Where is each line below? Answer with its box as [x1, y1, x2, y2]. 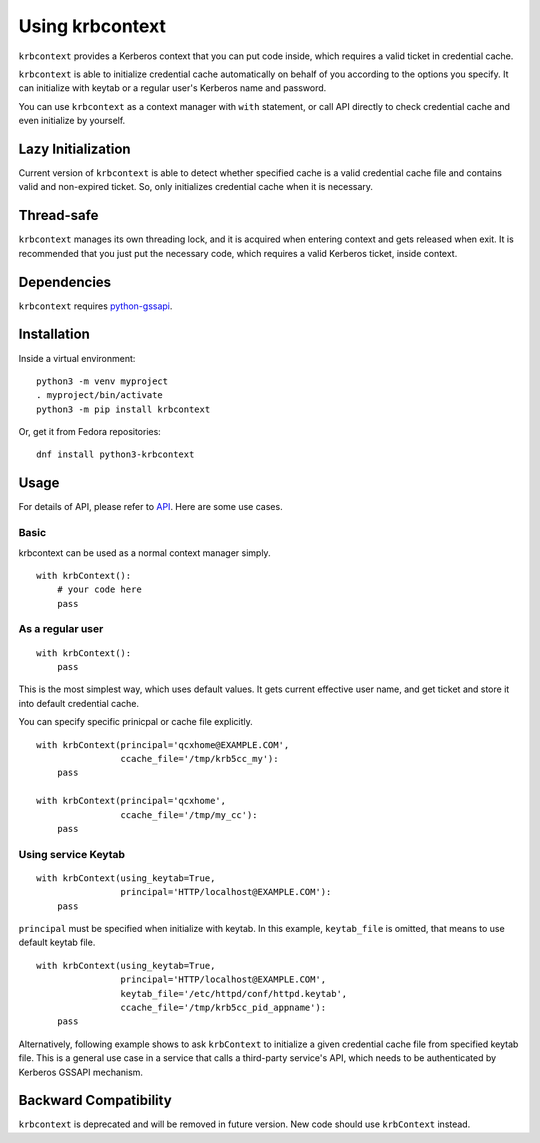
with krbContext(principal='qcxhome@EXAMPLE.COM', [36, 739, 290, 750]
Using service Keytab [18, 847, 125, 861]
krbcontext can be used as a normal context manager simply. [18, 546, 271, 559]
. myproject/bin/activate [36, 390, 164, 401]
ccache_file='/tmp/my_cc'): [120, 809, 259, 820]
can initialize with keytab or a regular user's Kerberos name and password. [18, 82, 327, 94]
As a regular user [18, 622, 104, 636]
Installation [18, 326, 90, 343]
